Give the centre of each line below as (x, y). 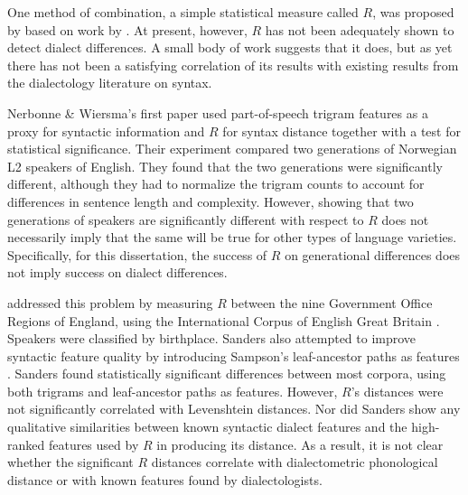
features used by (94, 444)
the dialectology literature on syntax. (110, 83)
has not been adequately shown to (360, 29)
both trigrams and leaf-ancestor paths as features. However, (173, 391)
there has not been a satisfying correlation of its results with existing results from (233, 65)
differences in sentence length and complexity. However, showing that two (211, 201)
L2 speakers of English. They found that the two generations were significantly (225, 166)
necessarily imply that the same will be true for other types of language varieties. (232, 237)
